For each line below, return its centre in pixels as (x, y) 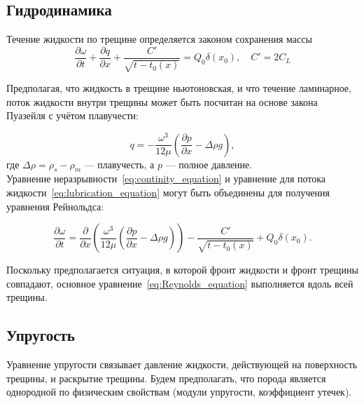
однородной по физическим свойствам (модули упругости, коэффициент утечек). (179, 392)
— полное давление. (209, 164)
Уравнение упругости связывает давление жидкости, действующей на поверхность (182, 364)
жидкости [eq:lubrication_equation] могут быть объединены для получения (168, 192)
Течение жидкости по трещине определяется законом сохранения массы (159, 39)
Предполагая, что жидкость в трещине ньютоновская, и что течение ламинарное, (179, 88)
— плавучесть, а (119, 164)
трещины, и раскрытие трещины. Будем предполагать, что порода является (166, 378)
